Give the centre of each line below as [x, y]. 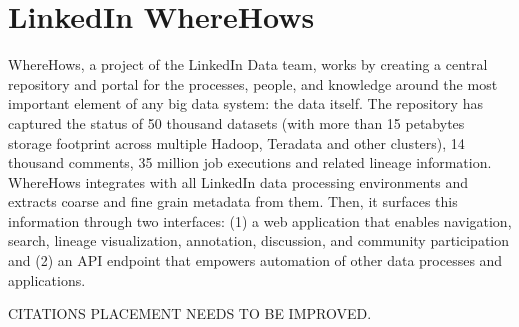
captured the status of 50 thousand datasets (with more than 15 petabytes [236, 122]
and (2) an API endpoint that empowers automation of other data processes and [255, 260]
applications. [47, 279]
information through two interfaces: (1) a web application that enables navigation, [260, 220]
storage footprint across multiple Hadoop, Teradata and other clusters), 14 [236, 142]
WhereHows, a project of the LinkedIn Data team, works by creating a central [248, 64]
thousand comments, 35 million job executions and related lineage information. [250, 162]
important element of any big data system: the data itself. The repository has [245, 103]
